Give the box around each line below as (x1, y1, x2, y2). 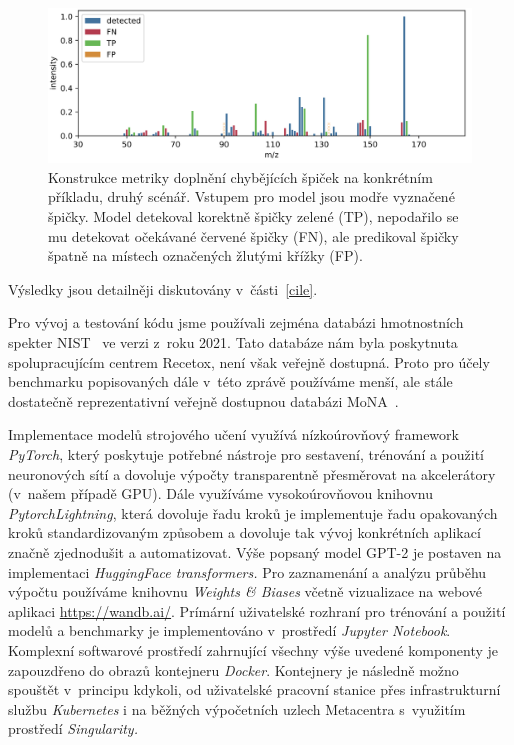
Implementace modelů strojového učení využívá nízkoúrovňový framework (8, 424, 459, 445)
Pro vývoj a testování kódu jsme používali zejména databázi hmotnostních (8, 312, 464, 333)
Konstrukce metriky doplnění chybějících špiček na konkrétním (48, 166, 433, 187)
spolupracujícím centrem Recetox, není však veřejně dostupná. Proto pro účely (8, 351, 490, 372)
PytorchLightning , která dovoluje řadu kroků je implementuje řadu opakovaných (8, 502, 498, 523)
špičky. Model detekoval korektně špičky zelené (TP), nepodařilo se (48, 206, 459, 227)
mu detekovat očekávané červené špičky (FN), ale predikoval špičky (48, 225, 459, 246)
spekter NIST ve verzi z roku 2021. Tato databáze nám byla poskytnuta (8, 332, 458, 353)
